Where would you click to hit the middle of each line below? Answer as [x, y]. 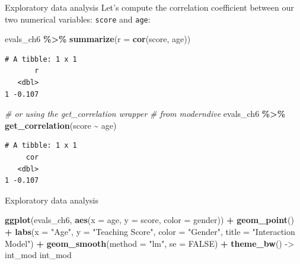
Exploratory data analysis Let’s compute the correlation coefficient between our [149, 7]
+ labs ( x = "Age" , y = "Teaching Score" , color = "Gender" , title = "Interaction [150, 231]
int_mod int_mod [38, 255]
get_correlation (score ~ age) [61, 125]
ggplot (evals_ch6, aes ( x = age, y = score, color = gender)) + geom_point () [149, 220]
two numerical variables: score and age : [78, 19]
